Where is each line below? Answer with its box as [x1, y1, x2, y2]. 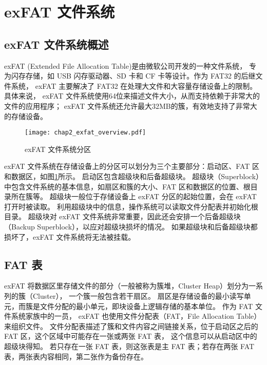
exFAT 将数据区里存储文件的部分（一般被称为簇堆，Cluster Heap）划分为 [4, 280, 249, 291]
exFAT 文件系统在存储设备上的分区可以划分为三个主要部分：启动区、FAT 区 [4, 161, 259, 171]
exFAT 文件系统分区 [25, 143, 91, 154]
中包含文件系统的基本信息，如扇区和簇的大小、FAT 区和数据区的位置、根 [4, 181, 251, 191]
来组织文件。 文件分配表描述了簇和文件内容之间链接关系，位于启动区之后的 [4, 320, 258, 331]
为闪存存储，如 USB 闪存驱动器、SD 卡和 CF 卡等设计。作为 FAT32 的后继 [4, 70, 256, 81]
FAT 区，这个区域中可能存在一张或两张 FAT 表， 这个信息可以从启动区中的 [4, 331, 257, 341]
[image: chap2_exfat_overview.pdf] [25, 129, 146, 137]
